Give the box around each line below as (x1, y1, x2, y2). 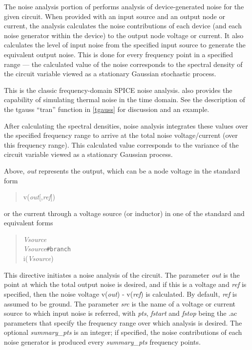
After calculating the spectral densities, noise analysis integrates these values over (4, 120, 248, 131)
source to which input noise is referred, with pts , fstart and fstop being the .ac (4, 308, 237, 318)
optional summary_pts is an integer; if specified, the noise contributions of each (4, 327, 242, 337)
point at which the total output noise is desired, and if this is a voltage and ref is (4, 279, 247, 289)
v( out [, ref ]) (23, 192, 56, 202)
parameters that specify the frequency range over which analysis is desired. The (4, 317, 242, 328)
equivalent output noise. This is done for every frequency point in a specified (4, 49, 233, 59)
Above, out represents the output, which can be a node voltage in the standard (4, 165, 240, 175)
